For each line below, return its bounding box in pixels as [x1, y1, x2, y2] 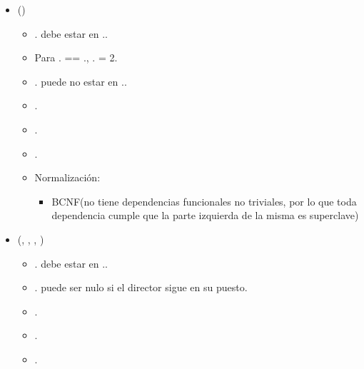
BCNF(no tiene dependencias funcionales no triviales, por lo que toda [51, 193, 357, 208]
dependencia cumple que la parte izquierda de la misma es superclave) [51, 208, 359, 223]
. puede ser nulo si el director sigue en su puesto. [34, 280, 248, 295]
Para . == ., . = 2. [34, 50, 118, 65]
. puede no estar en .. [34, 74, 127, 89]
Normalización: [34, 170, 101, 185]
